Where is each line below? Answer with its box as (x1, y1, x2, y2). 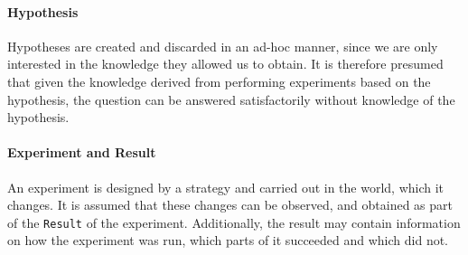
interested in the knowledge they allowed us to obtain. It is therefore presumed (7, 54, 444, 73)
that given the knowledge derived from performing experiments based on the (7, 71, 431, 90)
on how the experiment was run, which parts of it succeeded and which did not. (7, 231, 449, 250)
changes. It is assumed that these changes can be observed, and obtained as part (7, 195, 453, 214)
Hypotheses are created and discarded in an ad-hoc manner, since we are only (7, 36, 438, 55)
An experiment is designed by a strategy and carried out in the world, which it (7, 177, 445, 196)
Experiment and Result (7, 143, 156, 162)
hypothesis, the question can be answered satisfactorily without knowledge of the (7, 90, 455, 109)
